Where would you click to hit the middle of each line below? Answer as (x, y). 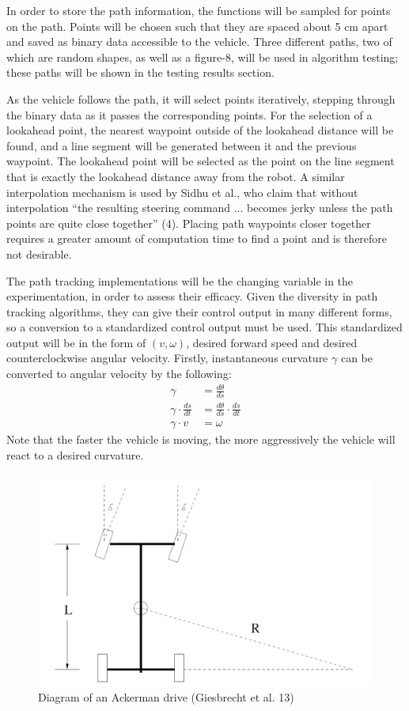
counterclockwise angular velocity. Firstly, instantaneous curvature (167, 358)
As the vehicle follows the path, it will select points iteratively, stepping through (201, 98)
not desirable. (39, 253)
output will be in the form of (76, 342)
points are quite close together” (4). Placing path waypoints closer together (189, 223)
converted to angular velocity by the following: (119, 374)
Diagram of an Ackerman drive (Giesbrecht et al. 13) (166, 697)
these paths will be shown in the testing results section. (140, 72)
